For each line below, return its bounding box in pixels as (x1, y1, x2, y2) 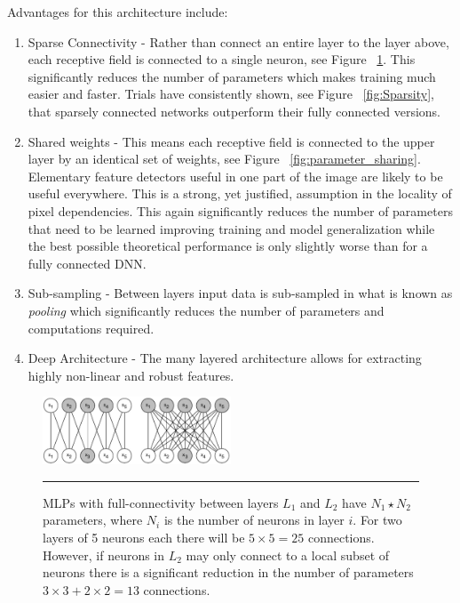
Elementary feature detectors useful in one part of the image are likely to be (28, 166, 443, 185)
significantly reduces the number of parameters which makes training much (28, 67, 436, 85)
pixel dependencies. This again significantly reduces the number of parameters (28, 201, 453, 220)
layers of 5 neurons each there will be (43, 528, 245, 547)
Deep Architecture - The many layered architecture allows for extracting (28, 349, 422, 367)
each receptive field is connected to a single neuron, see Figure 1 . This (28, 50, 416, 68)
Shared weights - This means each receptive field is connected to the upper (28, 132, 435, 150)
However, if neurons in (43, 545, 165, 564)
